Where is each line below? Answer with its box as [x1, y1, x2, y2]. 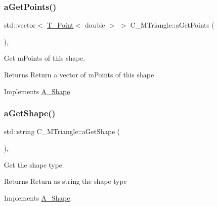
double [85, 20, 105, 30]
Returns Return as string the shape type [4, 176, 127, 186]
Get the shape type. [4, 159, 64, 170]
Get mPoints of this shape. [4, 53, 85, 63]
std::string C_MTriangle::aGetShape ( [4, 126, 120, 137]
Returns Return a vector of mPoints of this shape [4, 69, 154, 79]
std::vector [4, 20, 36, 30]
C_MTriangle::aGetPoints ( [130, 20, 215, 30]
